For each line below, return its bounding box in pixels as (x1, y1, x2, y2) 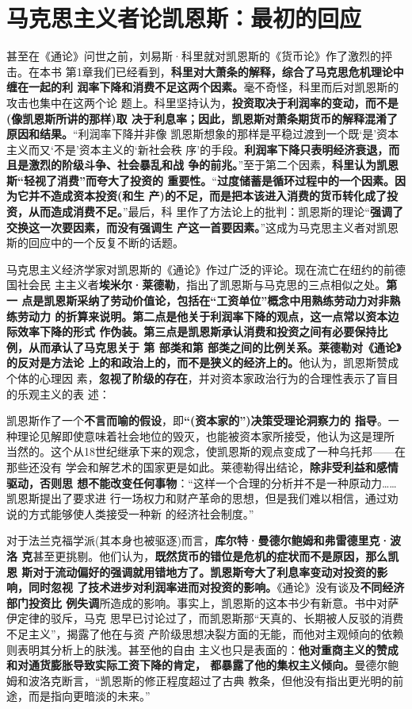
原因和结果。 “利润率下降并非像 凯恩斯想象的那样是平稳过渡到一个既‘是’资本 (6, 125, 399, 142)
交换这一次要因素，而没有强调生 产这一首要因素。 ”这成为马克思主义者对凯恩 (6, 218, 399, 235)
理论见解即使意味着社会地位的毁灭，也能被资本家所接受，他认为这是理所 (17, 427, 395, 444)
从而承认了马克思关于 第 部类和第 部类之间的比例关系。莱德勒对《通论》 (28, 338, 402, 355)
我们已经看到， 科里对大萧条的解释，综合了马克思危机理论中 (93, 63, 404, 79)
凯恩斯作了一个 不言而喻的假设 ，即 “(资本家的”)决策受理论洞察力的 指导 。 (6, 412, 388, 429)
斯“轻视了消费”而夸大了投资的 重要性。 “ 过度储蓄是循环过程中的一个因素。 (6, 171, 395, 188)
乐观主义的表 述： (17, 385, 110, 402)
